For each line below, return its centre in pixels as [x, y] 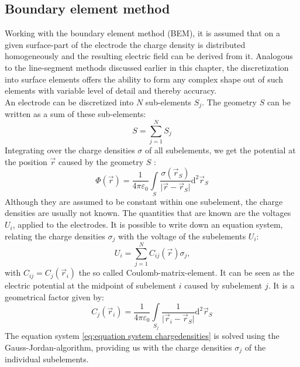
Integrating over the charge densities [70, 150]
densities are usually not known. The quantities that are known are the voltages [148, 213]
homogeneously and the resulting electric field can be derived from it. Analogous [149, 56]
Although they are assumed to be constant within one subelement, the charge [144, 201]
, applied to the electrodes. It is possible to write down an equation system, [148, 224]
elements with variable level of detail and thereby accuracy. [111, 90]
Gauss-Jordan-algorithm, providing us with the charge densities [118, 347]
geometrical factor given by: [55, 296]
